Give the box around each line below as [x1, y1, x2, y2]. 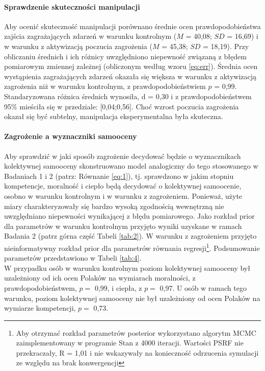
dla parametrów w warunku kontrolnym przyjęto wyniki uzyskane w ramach [4, 220, 242, 231]
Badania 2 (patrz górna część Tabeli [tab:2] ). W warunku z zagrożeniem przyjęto [4, 230, 257, 241]
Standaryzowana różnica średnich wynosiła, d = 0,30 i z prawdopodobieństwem [4, 90, 252, 101]
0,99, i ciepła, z [94, 282, 142, 293]
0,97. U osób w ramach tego [160, 282, 247, 293]
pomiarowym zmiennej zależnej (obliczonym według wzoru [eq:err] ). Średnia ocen [4, 61, 258, 72]
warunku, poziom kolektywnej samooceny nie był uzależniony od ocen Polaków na [4, 292, 260, 303]
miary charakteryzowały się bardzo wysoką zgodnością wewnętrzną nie [4, 200, 224, 211]
